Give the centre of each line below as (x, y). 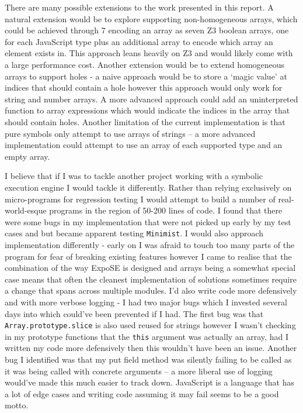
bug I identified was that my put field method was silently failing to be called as (148, 359)
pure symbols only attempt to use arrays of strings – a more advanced (130, 133)
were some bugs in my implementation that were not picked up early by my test (148, 221)
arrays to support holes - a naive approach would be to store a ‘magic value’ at (146, 76)
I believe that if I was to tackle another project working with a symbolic (134, 176)
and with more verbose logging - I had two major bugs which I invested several (146, 302)
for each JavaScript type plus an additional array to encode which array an (139, 41)
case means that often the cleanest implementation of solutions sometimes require (151, 279)
